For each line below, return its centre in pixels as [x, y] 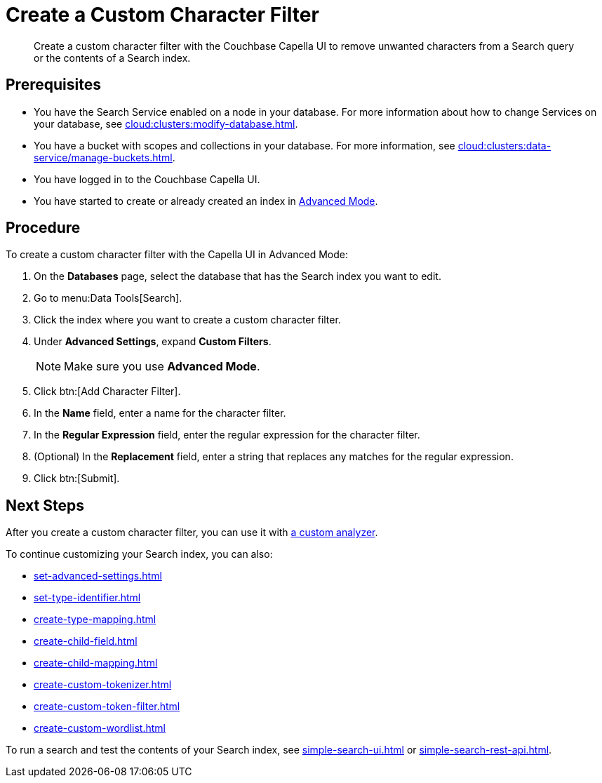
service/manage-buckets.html [103, 157]
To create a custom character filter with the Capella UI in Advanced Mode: [177, 255]
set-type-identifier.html [87, 598]
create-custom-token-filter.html [107, 707]
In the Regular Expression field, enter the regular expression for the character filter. [227, 435]
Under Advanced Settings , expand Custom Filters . [153, 342]
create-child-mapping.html [96, 663]
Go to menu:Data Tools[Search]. [108, 298]
